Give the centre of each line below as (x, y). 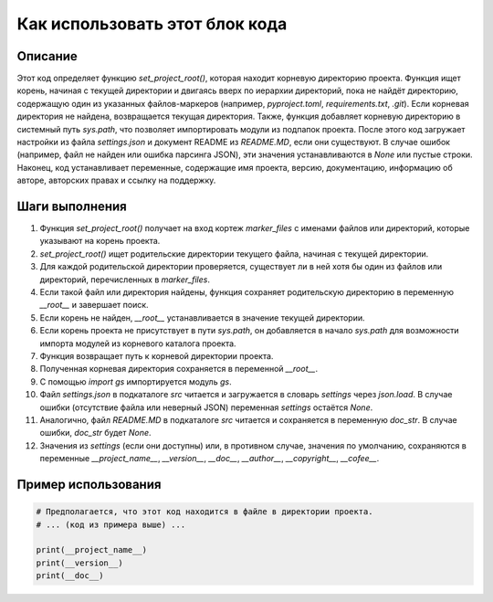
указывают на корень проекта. (100, 241)
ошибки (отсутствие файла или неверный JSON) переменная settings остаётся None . (206, 407)
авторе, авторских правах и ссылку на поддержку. (116, 180)
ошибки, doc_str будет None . (95, 433)
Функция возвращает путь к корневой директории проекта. (157, 356)
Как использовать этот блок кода (152, 24)
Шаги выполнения (72, 206)
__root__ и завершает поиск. (94, 305)
